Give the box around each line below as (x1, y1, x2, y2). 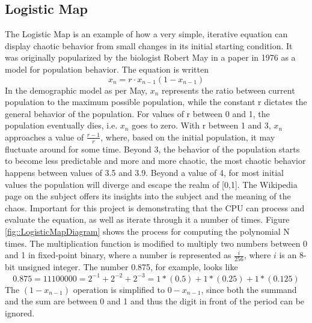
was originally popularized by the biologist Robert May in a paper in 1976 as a (5, 51, 296, 64)
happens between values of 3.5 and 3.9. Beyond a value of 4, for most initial (5, 166, 284, 178)
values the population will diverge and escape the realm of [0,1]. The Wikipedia (5, 178, 298, 190)
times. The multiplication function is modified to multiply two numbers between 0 (5, 237, 308, 249)
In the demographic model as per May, (5, 83, 147, 96)
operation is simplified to (73, 283, 165, 295)
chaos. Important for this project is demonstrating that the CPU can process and (5, 201, 305, 214)
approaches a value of (5, 130, 84, 143)
